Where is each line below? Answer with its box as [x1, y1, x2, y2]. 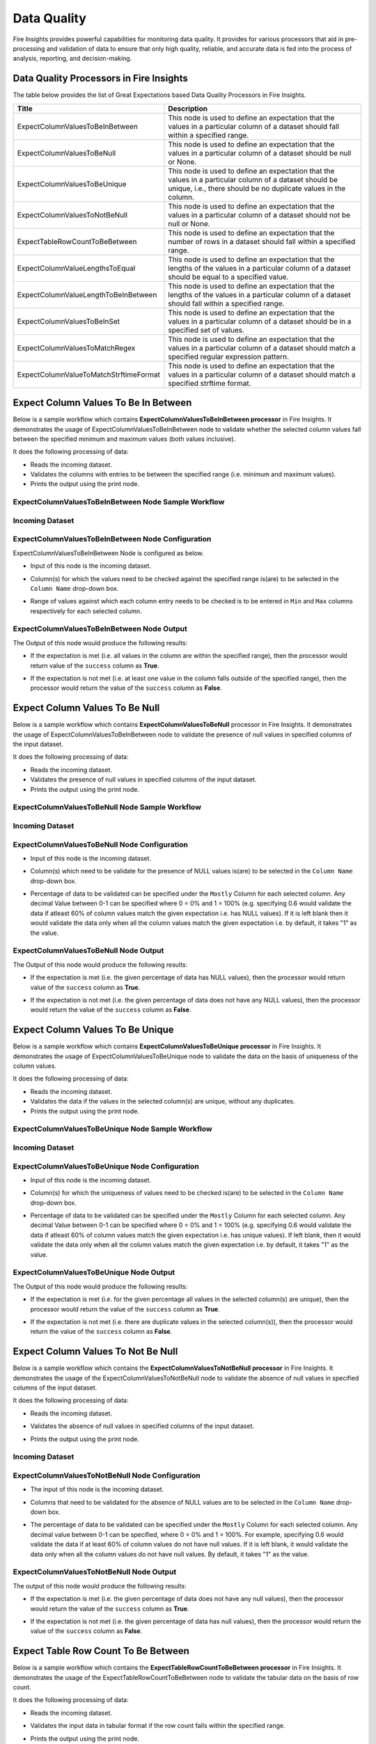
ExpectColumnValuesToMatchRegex [17, 343, 136, 352]
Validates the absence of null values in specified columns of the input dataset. [30, 1422, 254, 1430]
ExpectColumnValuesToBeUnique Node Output [13, 1268, 175, 1277]
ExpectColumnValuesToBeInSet [17, 316, 120, 326]
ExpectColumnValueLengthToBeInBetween [17, 290, 157, 299]
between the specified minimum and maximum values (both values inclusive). [13, 435, 236, 443]
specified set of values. [168, 325, 245, 335]
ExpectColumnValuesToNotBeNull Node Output [13, 1567, 177, 1577]
